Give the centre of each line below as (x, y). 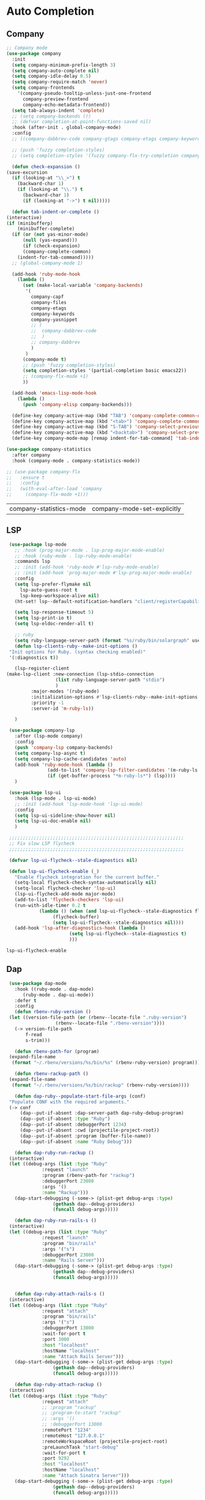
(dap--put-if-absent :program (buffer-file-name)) (85, 1136)
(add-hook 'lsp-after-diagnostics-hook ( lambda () (80, 928)
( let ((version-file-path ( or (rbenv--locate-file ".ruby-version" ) (98, 1018)
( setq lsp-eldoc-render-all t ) (54, 624)
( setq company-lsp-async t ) (50, 753)
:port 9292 (56, 1458)
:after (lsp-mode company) (49, 736)
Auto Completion (50, 11)
